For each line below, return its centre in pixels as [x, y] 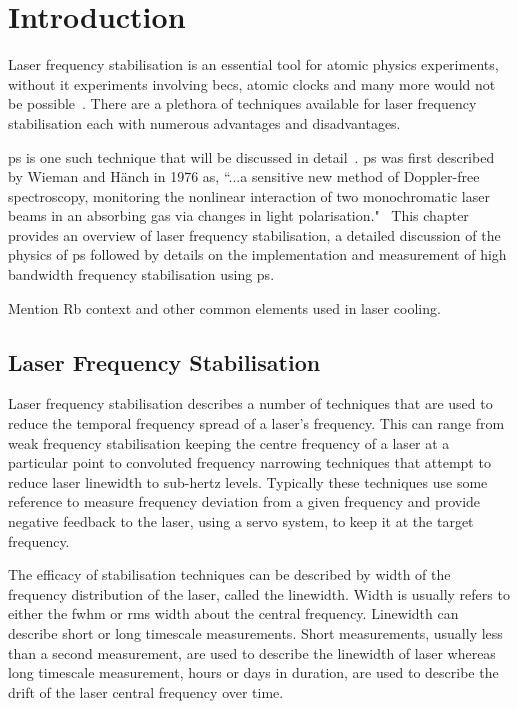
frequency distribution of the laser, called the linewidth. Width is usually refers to [259, 593]
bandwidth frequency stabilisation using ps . [141, 274]
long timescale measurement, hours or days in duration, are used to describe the [253, 672]
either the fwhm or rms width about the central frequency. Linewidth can [233, 613]
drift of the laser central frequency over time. [146, 691]
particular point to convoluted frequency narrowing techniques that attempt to [249, 462]
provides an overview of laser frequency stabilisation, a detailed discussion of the [254, 234]
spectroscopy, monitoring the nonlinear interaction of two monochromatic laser [249, 195]
